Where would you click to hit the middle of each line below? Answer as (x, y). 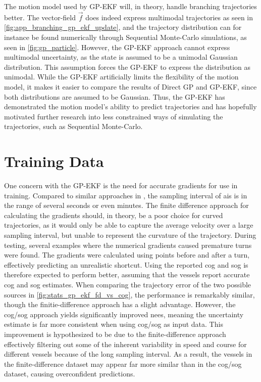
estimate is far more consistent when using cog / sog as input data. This (114, 324)
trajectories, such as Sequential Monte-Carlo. (73, 126)
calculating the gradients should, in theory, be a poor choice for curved (114, 215)
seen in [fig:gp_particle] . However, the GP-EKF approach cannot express (117, 47)
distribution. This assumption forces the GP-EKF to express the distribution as (127, 67)
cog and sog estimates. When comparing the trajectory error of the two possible (128, 284)
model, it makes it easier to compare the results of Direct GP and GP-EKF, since (130, 86)
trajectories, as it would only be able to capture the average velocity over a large (129, 225)
